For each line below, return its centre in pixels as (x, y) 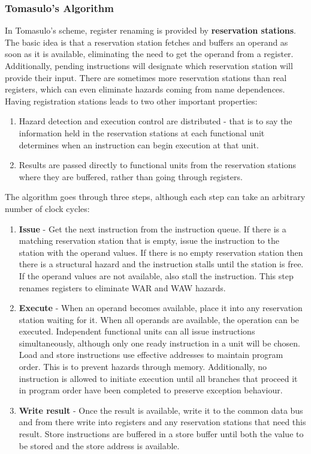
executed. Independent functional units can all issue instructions (137, 331)
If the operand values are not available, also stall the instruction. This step (156, 275)
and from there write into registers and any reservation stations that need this (162, 422)
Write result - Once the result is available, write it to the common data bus (161, 410)
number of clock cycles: (47, 208)
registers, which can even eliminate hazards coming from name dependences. (145, 89)
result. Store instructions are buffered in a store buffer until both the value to (161, 434)
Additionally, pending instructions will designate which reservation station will (149, 65)
